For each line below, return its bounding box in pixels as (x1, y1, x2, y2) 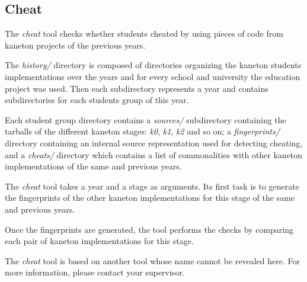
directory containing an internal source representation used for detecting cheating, (5, 136, 303, 149)
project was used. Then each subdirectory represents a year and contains (5, 82, 268, 94)
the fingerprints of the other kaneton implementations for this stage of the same (5, 191, 295, 204)
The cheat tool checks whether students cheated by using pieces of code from (5, 27, 283, 40)
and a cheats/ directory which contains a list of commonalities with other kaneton (5, 148, 303, 161)
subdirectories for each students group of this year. (5, 94, 189, 106)
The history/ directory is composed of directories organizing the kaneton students (5, 59, 302, 71)
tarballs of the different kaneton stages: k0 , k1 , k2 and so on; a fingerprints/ (5, 125, 280, 137)
